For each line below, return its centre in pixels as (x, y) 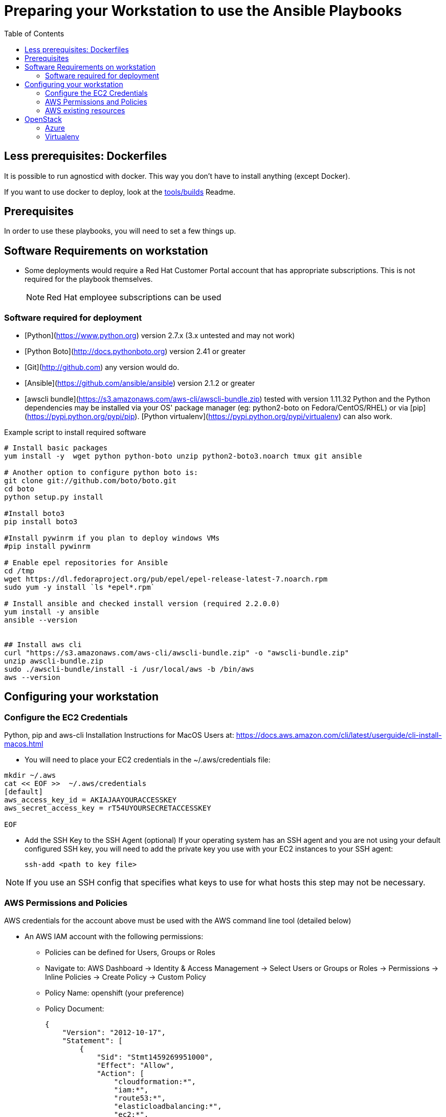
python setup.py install (54, 497)
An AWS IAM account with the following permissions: (114, 936)
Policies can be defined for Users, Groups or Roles (130, 952)
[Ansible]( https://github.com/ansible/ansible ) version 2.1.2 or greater (140, 383)
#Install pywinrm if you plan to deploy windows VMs (112, 538)
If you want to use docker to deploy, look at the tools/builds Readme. (120, 192)
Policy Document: (75, 1009)
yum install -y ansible (52, 612)
